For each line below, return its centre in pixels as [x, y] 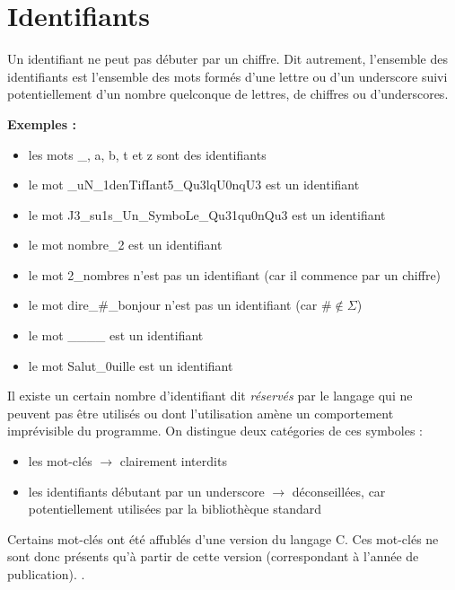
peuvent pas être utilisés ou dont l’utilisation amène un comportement [201, 413]
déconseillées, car [339, 491]
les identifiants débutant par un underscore [146, 491]
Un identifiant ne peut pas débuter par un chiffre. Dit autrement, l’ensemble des [227, 59]
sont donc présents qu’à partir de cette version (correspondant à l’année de [213, 556]
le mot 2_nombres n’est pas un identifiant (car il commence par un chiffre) [235, 274]
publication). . [46, 574]
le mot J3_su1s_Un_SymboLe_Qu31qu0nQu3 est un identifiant [207, 214]
